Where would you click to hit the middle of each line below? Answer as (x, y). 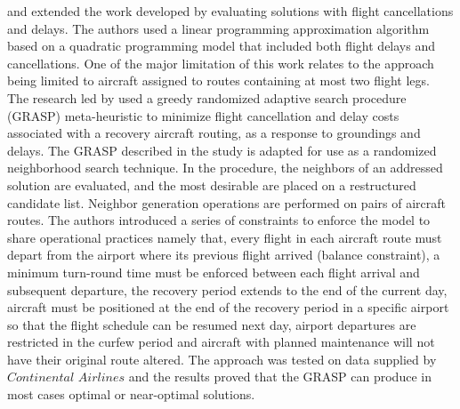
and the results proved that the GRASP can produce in (280, 377)
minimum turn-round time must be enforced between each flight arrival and (214, 272)
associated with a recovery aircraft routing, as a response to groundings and (214, 133)
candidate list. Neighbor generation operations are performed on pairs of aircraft (226, 202)
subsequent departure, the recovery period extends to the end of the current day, (227, 289)
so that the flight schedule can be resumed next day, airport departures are (212, 324)
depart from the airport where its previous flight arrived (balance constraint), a (224, 255)
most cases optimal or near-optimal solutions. (131, 394)
